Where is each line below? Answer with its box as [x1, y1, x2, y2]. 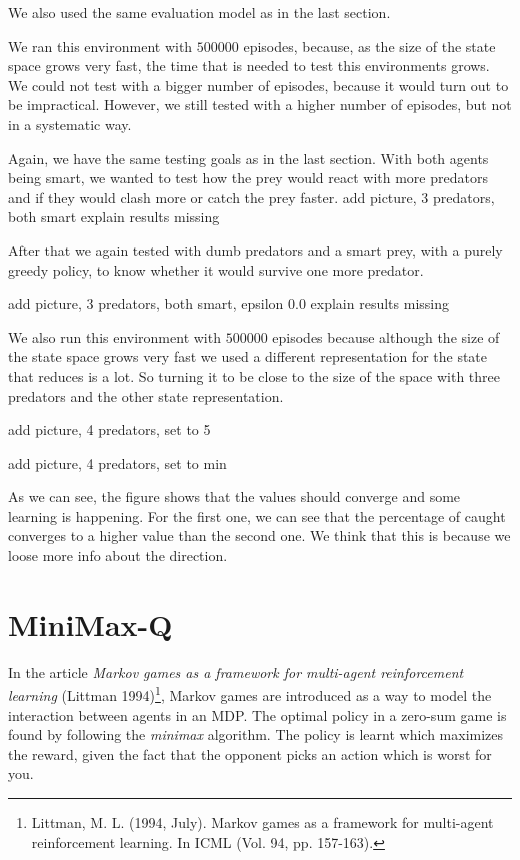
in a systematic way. [8, 113, 132, 134]
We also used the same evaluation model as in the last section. [8, 2, 391, 22]
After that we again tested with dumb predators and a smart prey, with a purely [8, 239, 503, 260]
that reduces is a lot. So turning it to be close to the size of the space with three [8, 365, 501, 386]
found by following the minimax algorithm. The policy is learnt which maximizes [8, 724, 504, 745]
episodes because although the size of [272, 326, 500, 347]
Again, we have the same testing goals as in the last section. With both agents [8, 147, 489, 168]
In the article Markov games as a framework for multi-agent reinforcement [8, 661, 464, 682]
